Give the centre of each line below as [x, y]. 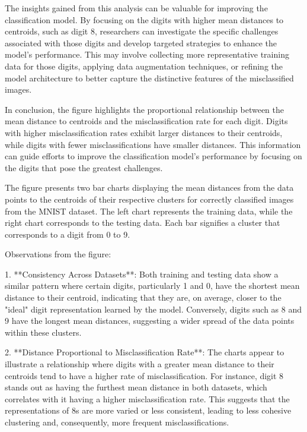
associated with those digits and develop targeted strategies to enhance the [141, 42]
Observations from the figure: [58, 254]
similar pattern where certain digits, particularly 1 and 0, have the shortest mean [152, 286]
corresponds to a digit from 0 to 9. [68, 234]
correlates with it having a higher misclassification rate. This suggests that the [147, 398]
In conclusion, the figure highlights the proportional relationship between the [145, 109]
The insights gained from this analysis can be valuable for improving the [136, 8]
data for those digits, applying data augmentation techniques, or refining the [144, 66]
